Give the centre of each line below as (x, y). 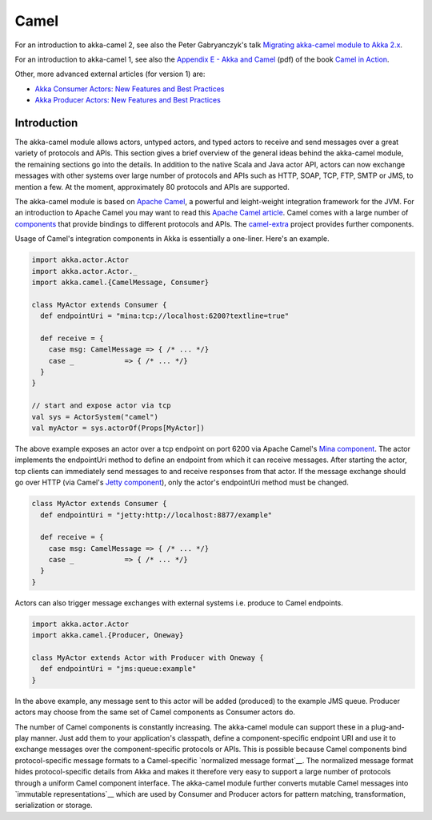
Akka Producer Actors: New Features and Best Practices (128, 100)
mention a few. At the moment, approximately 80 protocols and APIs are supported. (152, 187)
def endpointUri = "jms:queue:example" (118, 669)
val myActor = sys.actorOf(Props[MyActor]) (118, 428)
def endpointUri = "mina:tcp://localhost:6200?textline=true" (165, 316)
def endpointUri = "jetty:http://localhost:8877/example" (156, 515)
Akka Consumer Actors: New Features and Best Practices (130, 89)
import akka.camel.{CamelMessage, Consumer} (120, 282)
